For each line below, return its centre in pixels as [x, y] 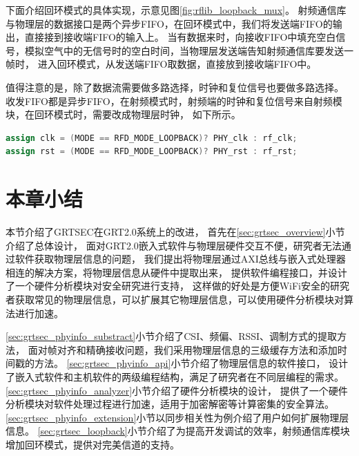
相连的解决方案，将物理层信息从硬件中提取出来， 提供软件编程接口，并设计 [176, 272]
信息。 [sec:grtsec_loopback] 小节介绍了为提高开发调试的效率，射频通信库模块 [178, 431]
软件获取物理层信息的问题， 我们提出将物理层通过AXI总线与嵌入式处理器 [180, 259]
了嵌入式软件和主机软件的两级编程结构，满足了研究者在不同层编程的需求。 [175, 377]
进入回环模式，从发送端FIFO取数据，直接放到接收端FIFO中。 [177, 64]
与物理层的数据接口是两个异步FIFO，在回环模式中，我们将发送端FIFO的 [169, 23]
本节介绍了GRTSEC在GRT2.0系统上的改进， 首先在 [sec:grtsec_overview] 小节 [175, 232]
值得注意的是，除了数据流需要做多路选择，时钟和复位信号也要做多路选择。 [175, 87]
